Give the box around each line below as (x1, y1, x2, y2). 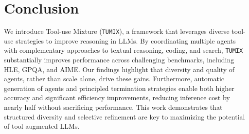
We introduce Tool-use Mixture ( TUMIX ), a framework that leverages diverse (4, 26, 230, 36)
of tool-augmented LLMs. (4, 121, 80, 131)
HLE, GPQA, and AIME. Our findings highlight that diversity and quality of (4, 64, 235, 74)
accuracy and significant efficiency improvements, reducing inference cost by (4, 92, 230, 103)
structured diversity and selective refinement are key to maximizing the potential (4, 111, 245, 121)
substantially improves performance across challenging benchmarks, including (4, 55, 234, 65)
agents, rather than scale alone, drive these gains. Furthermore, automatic (4, 74, 225, 84)
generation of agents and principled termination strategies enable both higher (4, 83, 234, 93)
